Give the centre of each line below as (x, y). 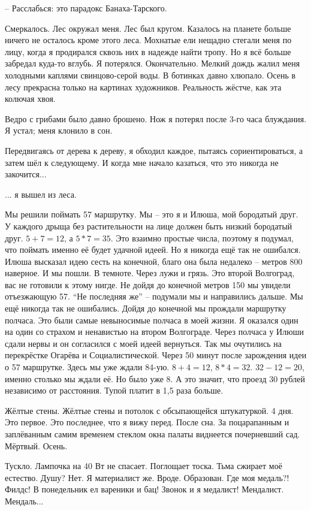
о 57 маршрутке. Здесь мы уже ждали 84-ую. (87, 367)
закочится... (26, 174)
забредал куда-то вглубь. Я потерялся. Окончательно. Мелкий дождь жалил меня (153, 63)
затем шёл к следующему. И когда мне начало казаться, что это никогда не (142, 162)
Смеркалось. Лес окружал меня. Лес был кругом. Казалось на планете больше (148, 28)
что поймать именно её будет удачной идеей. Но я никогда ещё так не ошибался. (153, 250)
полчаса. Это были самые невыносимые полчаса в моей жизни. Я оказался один (152, 320)
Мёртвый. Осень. (36, 445)
